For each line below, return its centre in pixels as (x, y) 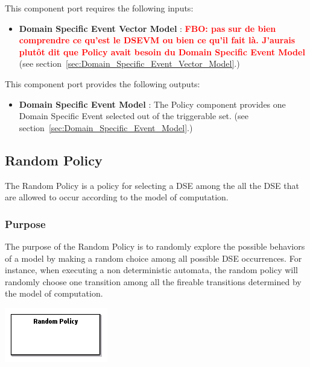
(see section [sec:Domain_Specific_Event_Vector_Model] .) (129, 63)
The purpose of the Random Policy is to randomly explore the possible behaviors (155, 246)
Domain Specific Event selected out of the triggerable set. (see (134, 116)
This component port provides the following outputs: (103, 83)
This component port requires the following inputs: (99, 8)
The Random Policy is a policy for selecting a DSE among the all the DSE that (152, 185)
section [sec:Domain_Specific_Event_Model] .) (106, 127)
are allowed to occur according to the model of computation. (117, 197)
